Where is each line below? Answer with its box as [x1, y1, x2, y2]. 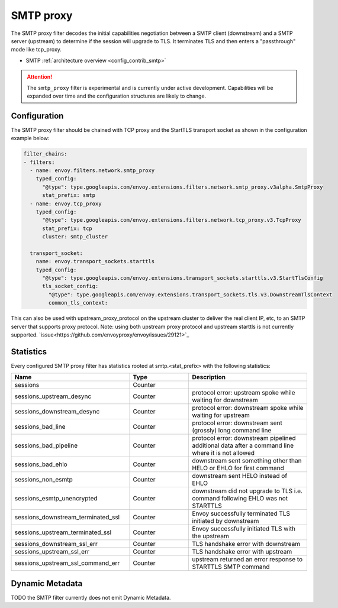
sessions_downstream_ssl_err [14, 540, 98, 548]
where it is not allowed [192, 449, 255, 457]
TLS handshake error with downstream [192, 540, 301, 548]
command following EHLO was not [192, 494, 288, 503]
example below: [11, 135, 50, 142]
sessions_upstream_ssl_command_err [14, 559, 120, 567]
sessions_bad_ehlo [14, 460, 67, 468]
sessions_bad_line [14, 423, 66, 431]
